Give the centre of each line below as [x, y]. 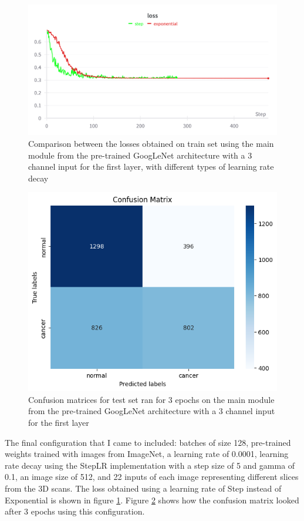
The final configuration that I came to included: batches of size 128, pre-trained [148, 442]
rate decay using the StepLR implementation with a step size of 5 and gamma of [150, 465]
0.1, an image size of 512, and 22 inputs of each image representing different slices [152, 477]
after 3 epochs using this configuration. [75, 511]
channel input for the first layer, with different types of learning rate [151, 167]
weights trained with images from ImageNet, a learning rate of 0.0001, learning [147, 454]
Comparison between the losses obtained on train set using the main [151, 143]
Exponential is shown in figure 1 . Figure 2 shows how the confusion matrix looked [152, 500]
